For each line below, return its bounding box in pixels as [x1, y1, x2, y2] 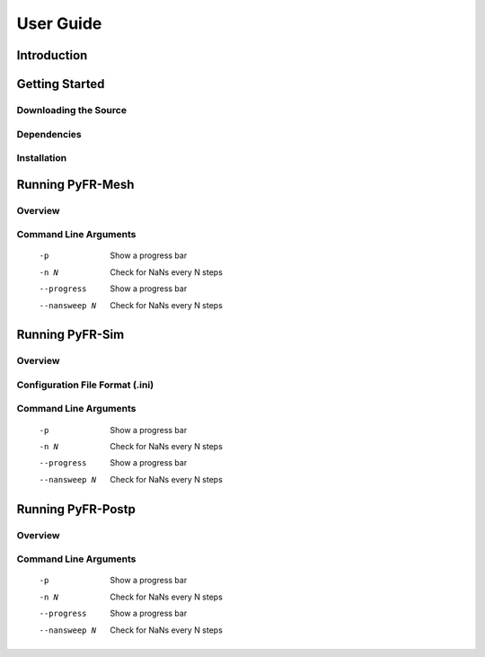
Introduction [16, 48, 88, 63]
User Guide [16, 13, 102, 33]
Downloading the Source [16, 103, 128, 116]
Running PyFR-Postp [16, 502, 137, 517]
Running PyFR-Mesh [16, 176, 135, 192]
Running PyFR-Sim [16, 327, 125, 342]
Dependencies [16, 128, 83, 140]
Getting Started [16, 76, 105, 92]
